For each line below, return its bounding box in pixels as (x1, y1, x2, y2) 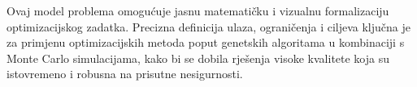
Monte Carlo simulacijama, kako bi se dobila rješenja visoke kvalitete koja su (7, 49, 390, 66)
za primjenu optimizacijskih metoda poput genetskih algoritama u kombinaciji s (7, 34, 405, 51)
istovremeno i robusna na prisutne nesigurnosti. (7, 65, 243, 82)
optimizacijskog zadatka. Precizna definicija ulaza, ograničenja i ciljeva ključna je (7, 18, 410, 35)
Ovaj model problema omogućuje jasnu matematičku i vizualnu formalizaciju (7, 2, 389, 19)
